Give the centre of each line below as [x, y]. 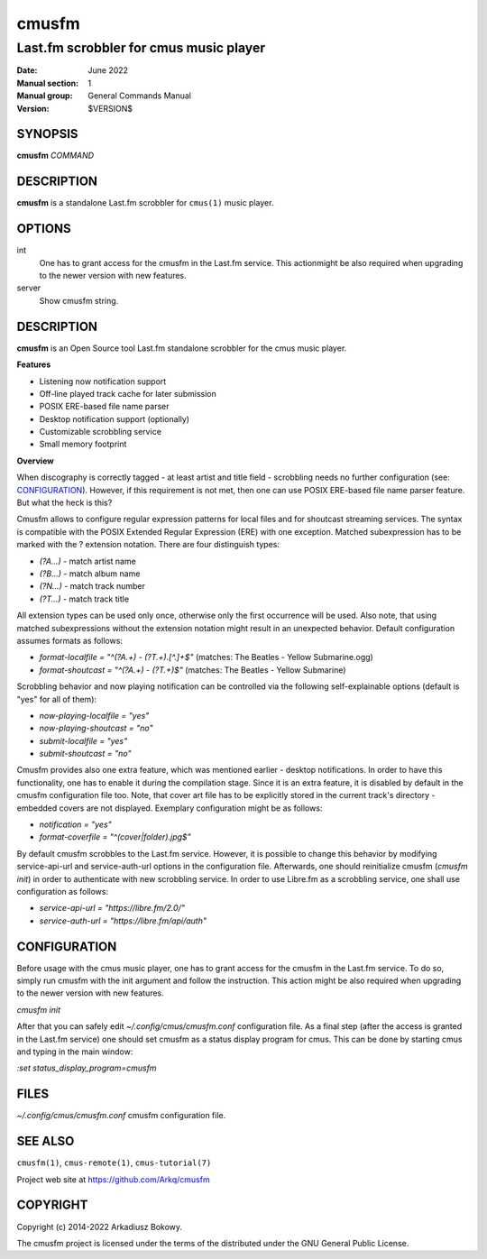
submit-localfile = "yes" [83, 740]
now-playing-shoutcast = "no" [96, 728]
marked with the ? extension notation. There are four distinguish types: [148, 545]
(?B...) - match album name [90, 574]
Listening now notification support [103, 381]
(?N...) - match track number [92, 586]
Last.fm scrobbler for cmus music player [141, 48]
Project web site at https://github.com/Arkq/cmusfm [114, 1179]
